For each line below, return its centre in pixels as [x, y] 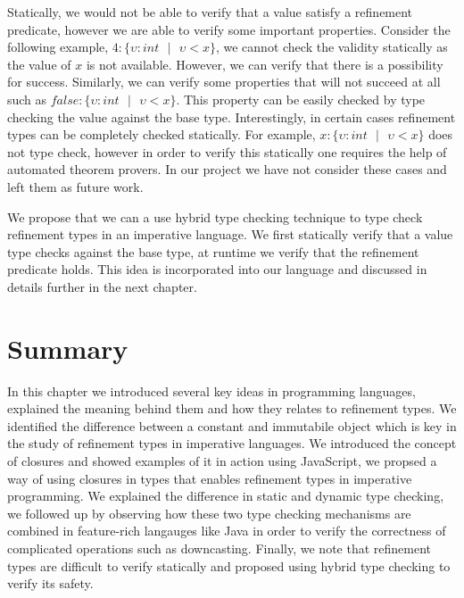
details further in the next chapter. [102, 286]
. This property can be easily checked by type [301, 99]
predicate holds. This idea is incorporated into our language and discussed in [217, 269]
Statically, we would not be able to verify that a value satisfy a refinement [210, 12]
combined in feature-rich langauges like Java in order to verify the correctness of [227, 531]
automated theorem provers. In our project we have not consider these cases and [227, 169]
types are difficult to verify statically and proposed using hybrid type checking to [229, 565]
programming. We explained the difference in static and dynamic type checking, [226, 496]
